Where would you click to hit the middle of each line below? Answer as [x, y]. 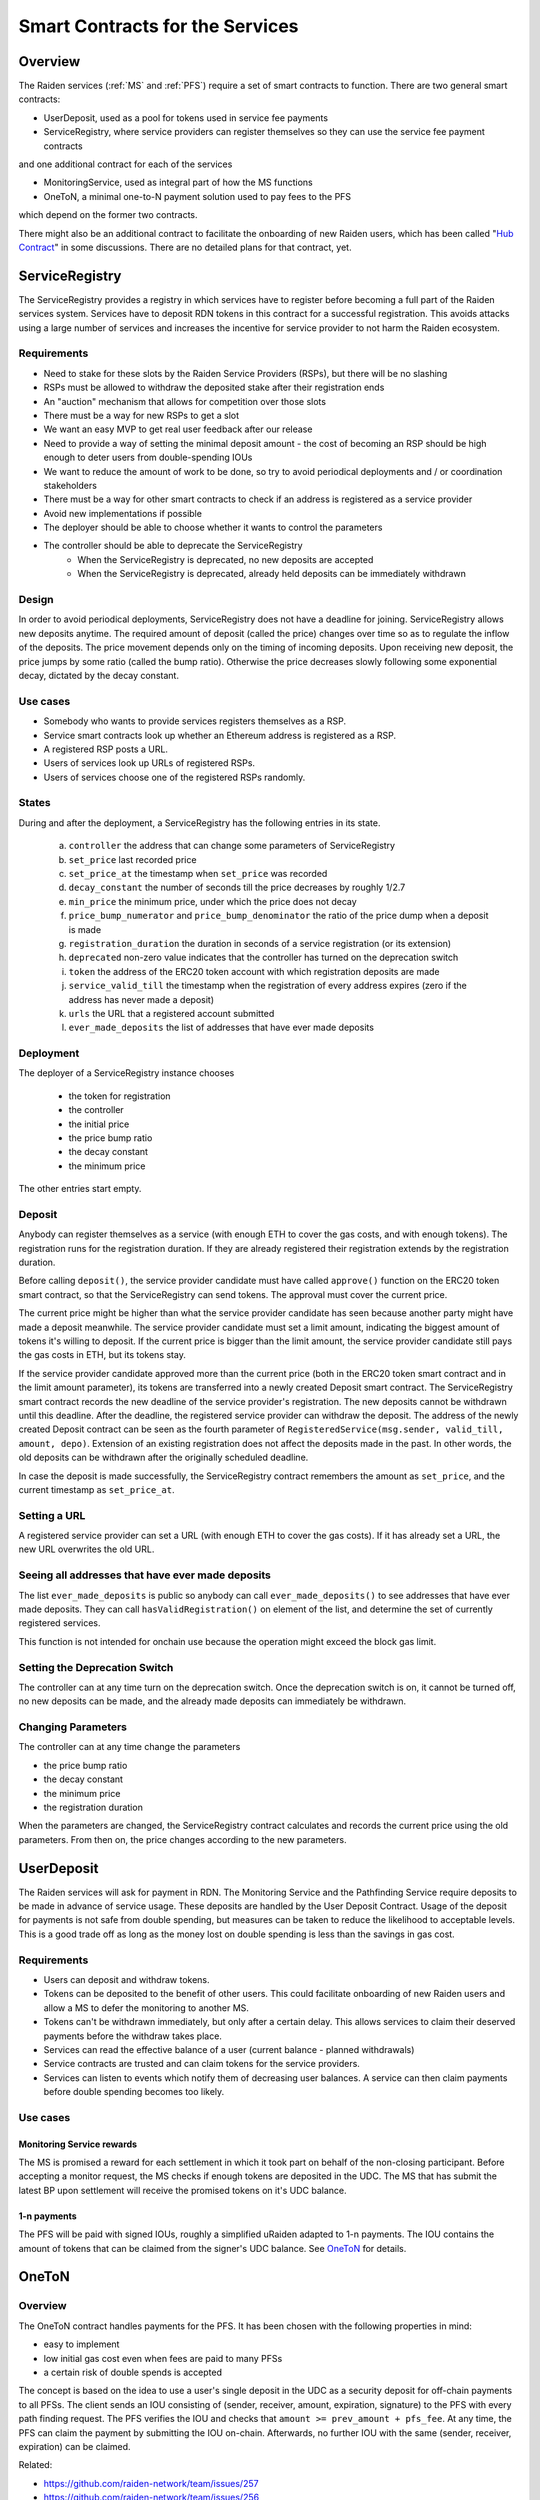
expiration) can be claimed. [74, 2446]
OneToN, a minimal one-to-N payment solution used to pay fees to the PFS [197, 196]
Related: [35, 2465]
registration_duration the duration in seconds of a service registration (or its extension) [260, 943]
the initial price [99, 1124]
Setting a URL [52, 1515]
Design [36, 600]
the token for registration [119, 1096]
